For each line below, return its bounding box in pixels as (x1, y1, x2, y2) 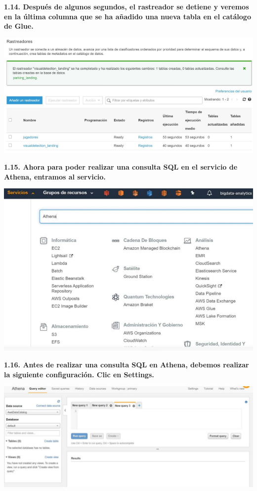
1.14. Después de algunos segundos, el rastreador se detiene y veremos (4, 1, 249, 11)
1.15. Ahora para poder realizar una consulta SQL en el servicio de (4, 161, 238, 172)
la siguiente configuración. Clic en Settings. (4, 369, 154, 379)
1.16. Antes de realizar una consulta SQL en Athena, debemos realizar (4, 359, 249, 369)
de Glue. (4, 21, 34, 31)
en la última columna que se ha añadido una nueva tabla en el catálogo (4, 11, 251, 21)
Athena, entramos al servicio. (4, 171, 106, 181)
